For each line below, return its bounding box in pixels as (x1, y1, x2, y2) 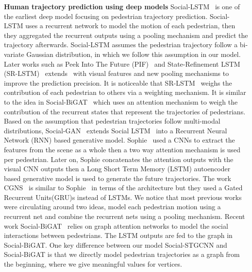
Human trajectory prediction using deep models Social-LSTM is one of (4, 1, 240, 11)
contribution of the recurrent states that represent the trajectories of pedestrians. (4, 106, 246, 116)
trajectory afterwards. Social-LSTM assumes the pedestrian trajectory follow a (4, 39, 238, 50)
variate (4, 49, 24, 59)
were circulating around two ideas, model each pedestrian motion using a (4, 201, 221, 212)
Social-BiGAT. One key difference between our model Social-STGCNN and (4, 239, 227, 250)
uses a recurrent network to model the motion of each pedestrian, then (25, 20, 235, 31)
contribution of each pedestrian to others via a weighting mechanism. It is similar (4, 87, 246, 97)
